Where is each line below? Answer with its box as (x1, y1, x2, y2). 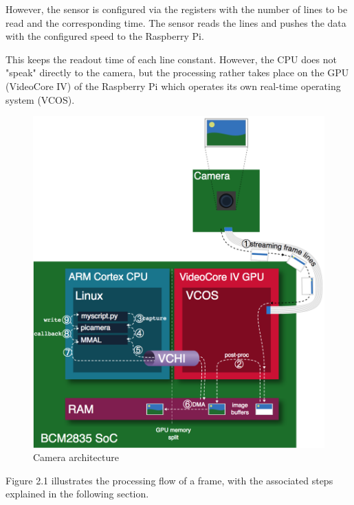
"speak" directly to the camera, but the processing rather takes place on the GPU (5, 65, 349, 80)
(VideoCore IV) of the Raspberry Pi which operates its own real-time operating (5, 78, 341, 93)
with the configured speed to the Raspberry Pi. (5, 29, 204, 43)
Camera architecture (33, 450, 119, 464)
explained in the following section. (5, 486, 149, 501)
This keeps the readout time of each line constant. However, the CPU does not (5, 52, 337, 66)
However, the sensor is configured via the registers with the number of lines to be (5, 2, 348, 16)
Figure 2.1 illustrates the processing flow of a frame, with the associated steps (5, 473, 333, 487)
